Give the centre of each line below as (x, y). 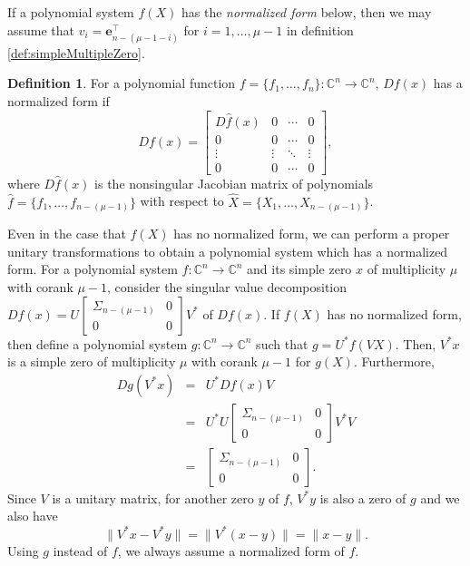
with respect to (182, 201)
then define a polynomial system (98, 343)
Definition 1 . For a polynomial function (122, 83)
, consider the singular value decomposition (227, 286)
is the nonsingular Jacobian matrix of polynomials (234, 183)
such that (282, 343)
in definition (320, 29)
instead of (80, 550)
